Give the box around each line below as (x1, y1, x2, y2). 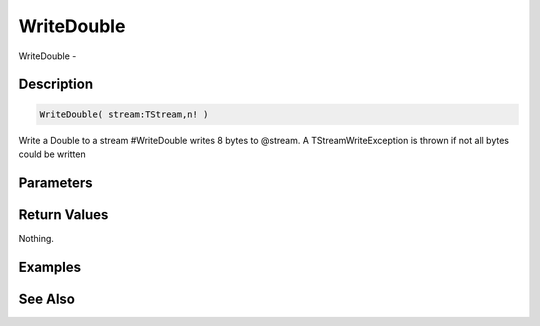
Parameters (18, 174, 93, 191)
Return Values (18, 206, 109, 223)
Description (18, 76, 94, 93)
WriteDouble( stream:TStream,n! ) (39, 108, 209, 120)
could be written (18, 148, 86, 160)
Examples (18, 258, 82, 275)
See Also (18, 290, 75, 307)
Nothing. (18, 232, 55, 244)
